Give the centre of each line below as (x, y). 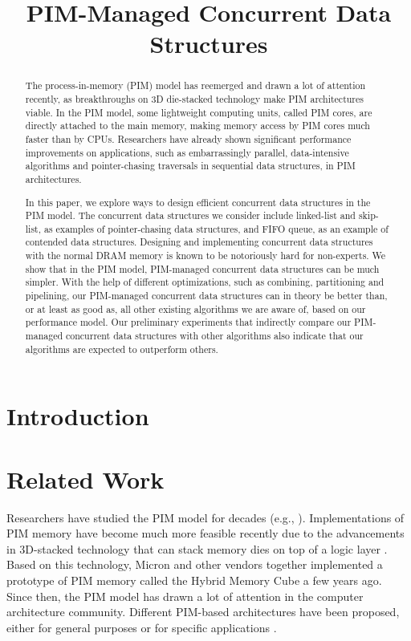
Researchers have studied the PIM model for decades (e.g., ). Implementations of (205, 517)
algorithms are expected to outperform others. (122, 349)
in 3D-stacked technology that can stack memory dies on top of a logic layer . (197, 548)
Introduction (78, 416)
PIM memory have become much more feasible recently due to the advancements (205, 533)
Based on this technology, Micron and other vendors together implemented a (195, 564)
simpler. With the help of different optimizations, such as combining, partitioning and (205, 282)
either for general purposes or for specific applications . (142, 627)
